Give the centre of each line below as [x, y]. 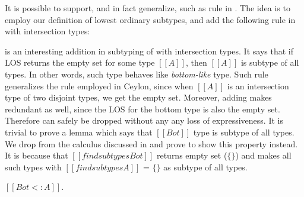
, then [197, 62]
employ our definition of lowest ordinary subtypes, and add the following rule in [150, 19]
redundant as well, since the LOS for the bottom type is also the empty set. [142, 109]
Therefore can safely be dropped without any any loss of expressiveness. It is [144, 120]
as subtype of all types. [205, 167]
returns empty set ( [192, 155]
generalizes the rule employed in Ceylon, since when [99, 85]
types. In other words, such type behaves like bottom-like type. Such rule [137, 74]
